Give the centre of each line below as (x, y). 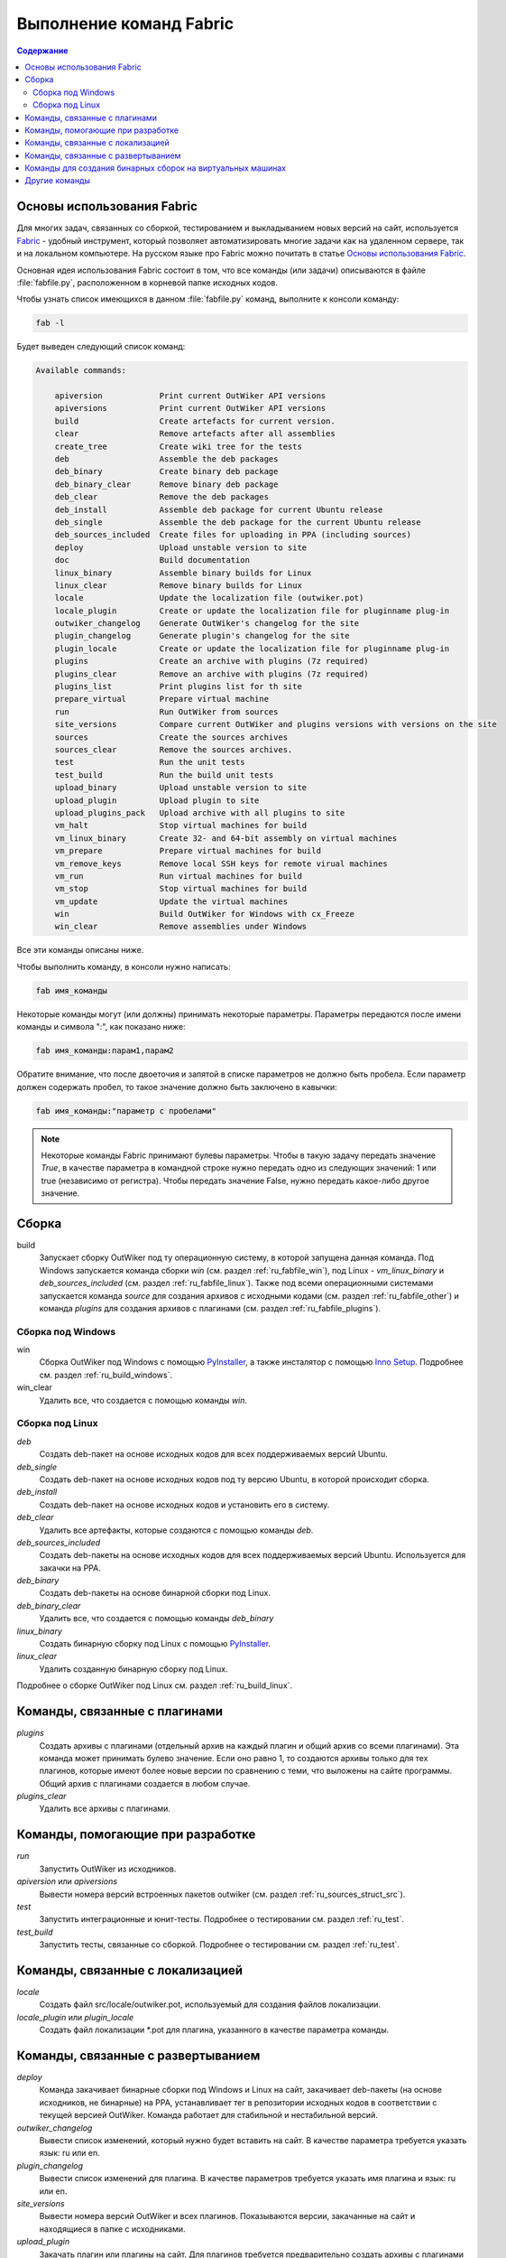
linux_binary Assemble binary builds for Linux (183, 573)
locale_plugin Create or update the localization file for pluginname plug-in (252, 611)
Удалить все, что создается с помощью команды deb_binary (156, 1619)
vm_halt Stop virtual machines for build (181, 826)
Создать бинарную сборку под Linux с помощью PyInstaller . (155, 1644)
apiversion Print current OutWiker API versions (190, 396)
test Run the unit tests (150, 762)
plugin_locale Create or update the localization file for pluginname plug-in (252, 648)
